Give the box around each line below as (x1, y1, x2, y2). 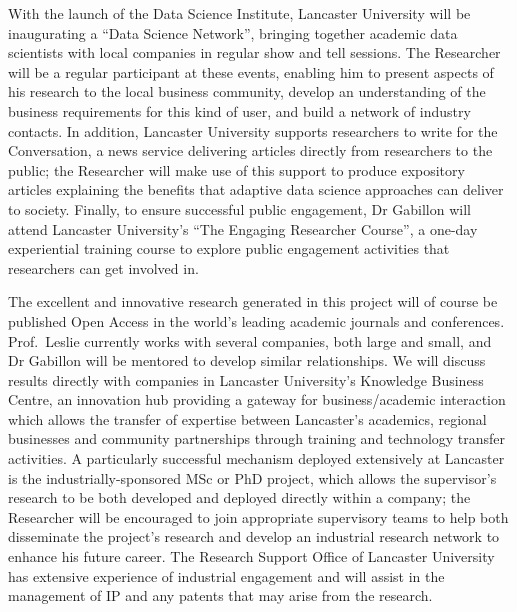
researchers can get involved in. (8, 257, 199, 278)
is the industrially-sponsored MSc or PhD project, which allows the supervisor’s (8, 467, 497, 488)
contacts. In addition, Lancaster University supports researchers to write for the (8, 120, 498, 141)
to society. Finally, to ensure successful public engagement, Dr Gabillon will (8, 198, 471, 219)
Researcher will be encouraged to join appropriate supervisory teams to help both (8, 506, 509, 527)
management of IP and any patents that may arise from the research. (8, 585, 433, 606)
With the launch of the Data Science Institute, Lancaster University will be (8, 3, 471, 23)
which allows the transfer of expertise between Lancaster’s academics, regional (8, 408, 487, 429)
